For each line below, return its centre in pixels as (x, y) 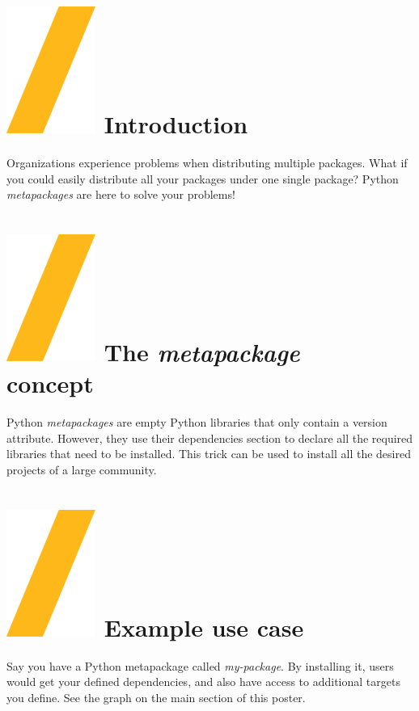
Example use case (204, 627)
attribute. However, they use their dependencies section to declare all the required (210, 438)
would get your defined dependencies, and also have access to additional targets (203, 682)
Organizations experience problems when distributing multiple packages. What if (207, 163)
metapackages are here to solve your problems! (121, 194)
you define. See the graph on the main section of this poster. (156, 697)
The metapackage (202, 352)
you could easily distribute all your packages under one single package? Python (203, 178)
